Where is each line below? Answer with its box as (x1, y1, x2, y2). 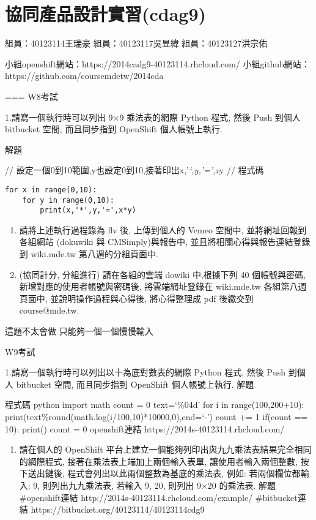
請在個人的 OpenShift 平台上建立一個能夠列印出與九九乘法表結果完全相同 (19, 443, 312, 456)
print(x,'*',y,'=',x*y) (40, 206, 136, 215)
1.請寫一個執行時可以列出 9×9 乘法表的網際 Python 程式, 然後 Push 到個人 (5, 110, 301, 123)
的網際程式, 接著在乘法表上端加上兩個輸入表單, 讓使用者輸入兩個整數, (19, 454, 298, 467)
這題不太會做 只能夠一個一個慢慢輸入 (5, 325, 153, 337)
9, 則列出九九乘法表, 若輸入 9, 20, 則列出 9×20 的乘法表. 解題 (33, 478, 276, 491)
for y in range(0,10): (22, 195, 114, 205)
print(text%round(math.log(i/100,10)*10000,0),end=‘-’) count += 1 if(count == (5, 410, 308, 423)
